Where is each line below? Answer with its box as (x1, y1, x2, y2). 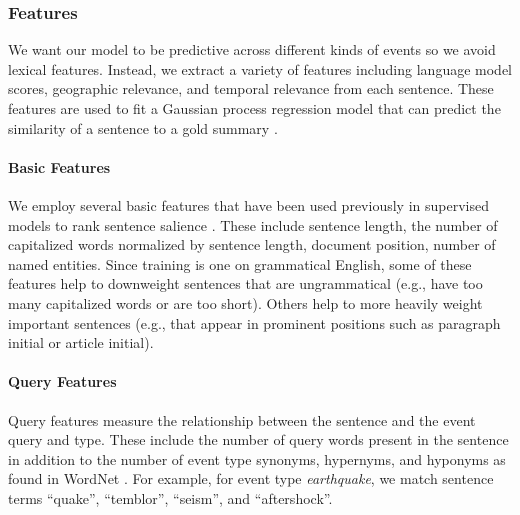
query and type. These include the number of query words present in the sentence (8, 429, 509, 450)
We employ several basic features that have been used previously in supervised (8, 194, 489, 215)
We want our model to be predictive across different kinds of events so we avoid (8, 39, 496, 60)
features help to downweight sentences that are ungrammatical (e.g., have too (8, 273, 483, 294)
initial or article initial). (8, 332, 154, 353)
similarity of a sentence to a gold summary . (8, 117, 278, 138)
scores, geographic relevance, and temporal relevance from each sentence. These (8, 78, 494, 99)
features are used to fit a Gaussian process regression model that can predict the (8, 98, 501, 118)
